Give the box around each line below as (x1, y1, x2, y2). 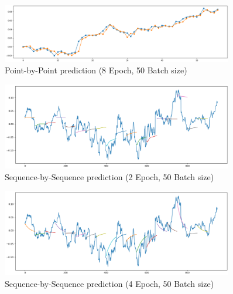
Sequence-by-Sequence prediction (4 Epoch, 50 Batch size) (5, 277, 214, 289)
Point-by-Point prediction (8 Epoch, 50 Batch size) (5, 64, 187, 76)
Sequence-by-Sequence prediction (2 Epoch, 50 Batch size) (5, 170, 214, 183)
